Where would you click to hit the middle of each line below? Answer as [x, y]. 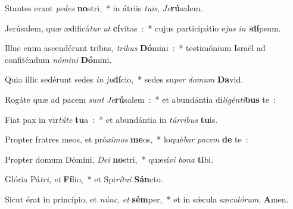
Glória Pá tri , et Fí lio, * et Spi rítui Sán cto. [84, 179]
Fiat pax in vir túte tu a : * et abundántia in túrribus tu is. [111, 119]
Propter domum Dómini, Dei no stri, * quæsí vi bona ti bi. [109, 159]
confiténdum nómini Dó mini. [58, 59]
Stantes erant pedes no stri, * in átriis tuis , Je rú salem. [104, 8]
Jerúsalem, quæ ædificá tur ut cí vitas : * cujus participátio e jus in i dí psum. [143, 28]
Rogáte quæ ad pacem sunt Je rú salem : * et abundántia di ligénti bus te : [140, 99]
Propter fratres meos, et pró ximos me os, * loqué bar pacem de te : [127, 139]
